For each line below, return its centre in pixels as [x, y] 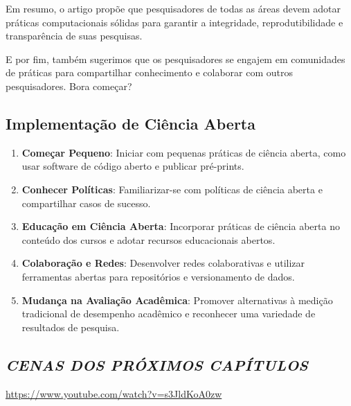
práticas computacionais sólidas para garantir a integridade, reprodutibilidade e [174, 22]
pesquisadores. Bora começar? [69, 86]
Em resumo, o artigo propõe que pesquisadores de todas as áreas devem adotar [173, 8]
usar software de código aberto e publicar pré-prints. [133, 166]
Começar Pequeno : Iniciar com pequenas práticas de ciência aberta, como [184, 152]
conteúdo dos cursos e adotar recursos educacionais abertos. [148, 239]
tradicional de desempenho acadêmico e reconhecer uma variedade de [169, 314]
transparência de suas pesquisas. [74, 36]
